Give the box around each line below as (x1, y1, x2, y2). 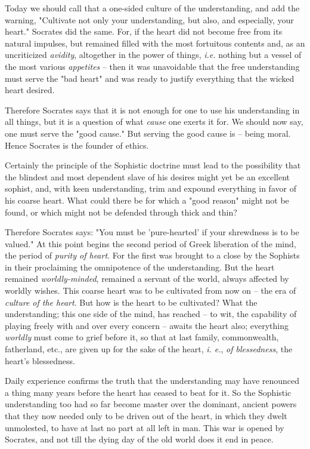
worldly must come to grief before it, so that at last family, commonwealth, (5, 331, 279, 343)
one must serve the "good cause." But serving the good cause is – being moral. (5, 127, 291, 139)
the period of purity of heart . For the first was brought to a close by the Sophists (5, 249, 300, 262)
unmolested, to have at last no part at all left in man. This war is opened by (5, 421, 284, 433)
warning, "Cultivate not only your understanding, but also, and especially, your (5, 13, 294, 26)
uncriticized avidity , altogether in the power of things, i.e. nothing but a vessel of (5, 48, 302, 61)
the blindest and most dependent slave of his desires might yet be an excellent (5, 170, 290, 183)
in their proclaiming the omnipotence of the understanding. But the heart (5, 260, 275, 273)
